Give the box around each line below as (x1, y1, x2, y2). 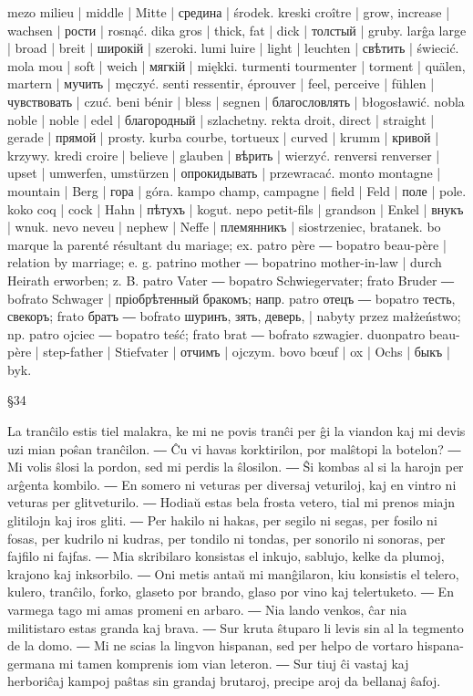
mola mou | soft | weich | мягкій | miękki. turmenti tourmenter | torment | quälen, (7, 56, 466, 75)
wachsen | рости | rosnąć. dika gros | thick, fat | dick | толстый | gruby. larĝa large (7, 20, 467, 39)
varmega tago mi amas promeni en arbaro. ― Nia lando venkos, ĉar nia (7, 600, 407, 618)
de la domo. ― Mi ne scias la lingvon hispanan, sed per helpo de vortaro (7, 636, 413, 655)
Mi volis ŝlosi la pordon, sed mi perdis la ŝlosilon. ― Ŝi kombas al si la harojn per (7, 457, 464, 476)
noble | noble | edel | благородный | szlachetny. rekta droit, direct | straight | (7, 109, 435, 129)
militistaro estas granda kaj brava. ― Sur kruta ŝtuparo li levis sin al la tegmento (7, 618, 464, 637)
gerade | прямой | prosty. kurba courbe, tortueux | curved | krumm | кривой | (7, 128, 439, 147)
